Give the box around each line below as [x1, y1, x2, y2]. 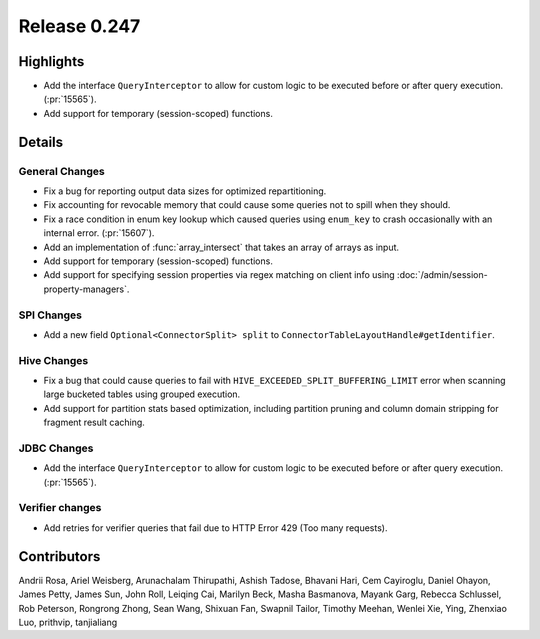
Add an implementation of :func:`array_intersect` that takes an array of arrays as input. [43, 241, 400, 253]
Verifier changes [18, 501, 102, 515]
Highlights [18, 53, 85, 70]
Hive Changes [18, 353, 89, 367]
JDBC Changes [18, 441, 94, 455]
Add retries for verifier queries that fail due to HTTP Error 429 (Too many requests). [43, 521, 388, 534]
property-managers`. [43, 283, 130, 295]
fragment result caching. [43, 416, 145, 429]
